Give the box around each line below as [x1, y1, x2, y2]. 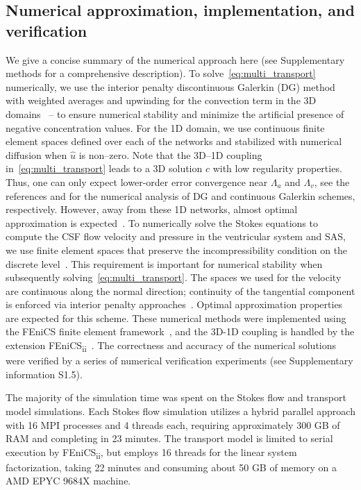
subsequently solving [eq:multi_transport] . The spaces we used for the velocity [6, 270, 342, 285]
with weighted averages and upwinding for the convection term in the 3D [6, 93, 317, 108]
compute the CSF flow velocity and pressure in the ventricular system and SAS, [6, 229, 346, 244]
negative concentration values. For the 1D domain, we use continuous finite [6, 120, 325, 135]
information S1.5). [6, 366, 83, 381]
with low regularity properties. [212, 161, 342, 176]
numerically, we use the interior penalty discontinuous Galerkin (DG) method [6, 79, 335, 94]
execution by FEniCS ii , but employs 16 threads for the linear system [6, 444, 297, 461]
